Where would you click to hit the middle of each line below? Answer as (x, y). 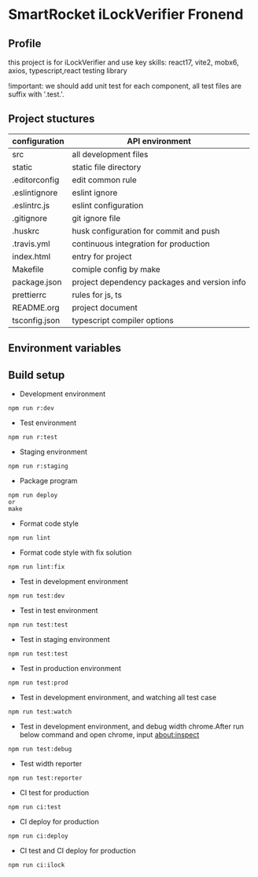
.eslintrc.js (31, 205)
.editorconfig (36, 180)
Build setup (37, 375)
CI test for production (54, 793)
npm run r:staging (38, 466)
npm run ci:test (35, 807)
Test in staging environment (64, 640)
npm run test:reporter (45, 778)
